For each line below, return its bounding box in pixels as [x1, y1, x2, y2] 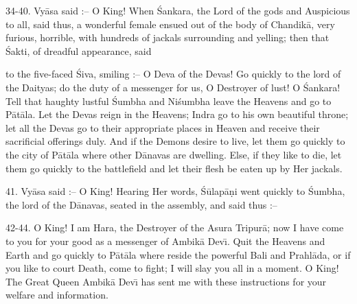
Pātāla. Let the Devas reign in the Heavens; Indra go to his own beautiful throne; [5, 107, 349, 121]
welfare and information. [5, 288, 108, 302]
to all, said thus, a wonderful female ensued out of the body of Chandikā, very [5, 16, 335, 31]
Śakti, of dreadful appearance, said [5, 43, 152, 58]
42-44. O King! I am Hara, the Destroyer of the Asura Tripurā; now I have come [5, 220, 344, 235]
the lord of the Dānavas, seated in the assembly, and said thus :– [5, 197, 277, 211]
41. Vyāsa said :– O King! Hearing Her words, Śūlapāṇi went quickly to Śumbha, [5, 184, 345, 198]
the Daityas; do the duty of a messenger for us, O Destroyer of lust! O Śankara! [5, 80, 341, 94]
